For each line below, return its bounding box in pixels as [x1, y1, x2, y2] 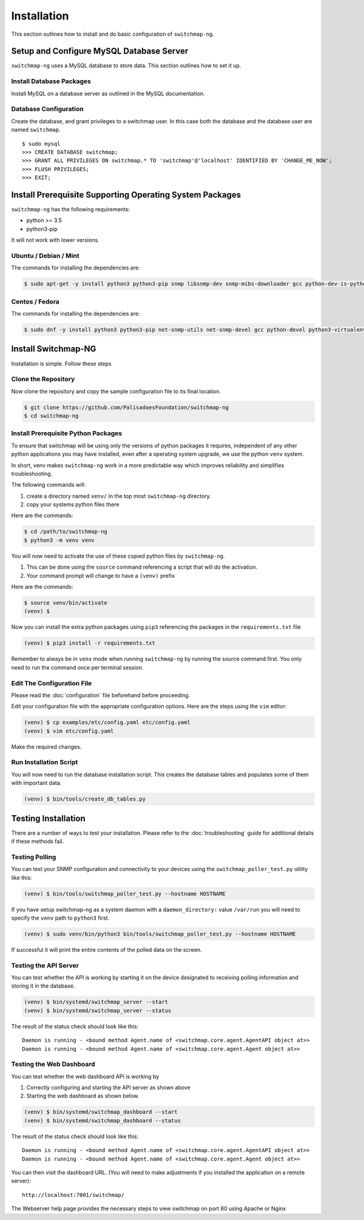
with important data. [11, 779, 62, 787]
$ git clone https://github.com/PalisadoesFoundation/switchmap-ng [24, 404, 229, 411]
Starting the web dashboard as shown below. [26, 1093, 140, 1100]
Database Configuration [11, 105, 84, 114]
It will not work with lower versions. [11, 237, 99, 244]
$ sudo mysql [22, 140, 61, 147]
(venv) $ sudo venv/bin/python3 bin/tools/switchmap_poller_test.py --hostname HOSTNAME [24, 930, 297, 937]
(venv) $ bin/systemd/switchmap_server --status [24, 1007, 172, 1014]
